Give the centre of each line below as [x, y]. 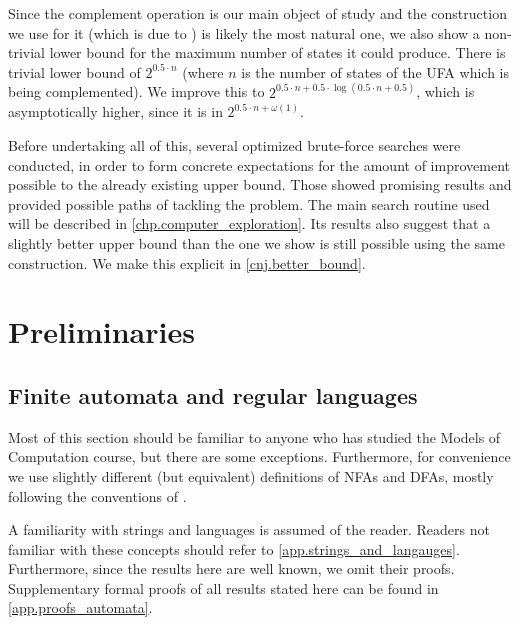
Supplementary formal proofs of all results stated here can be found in [223, 587]
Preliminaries [101, 331]
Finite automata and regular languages [213, 394]
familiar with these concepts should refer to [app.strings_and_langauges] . [234, 548]
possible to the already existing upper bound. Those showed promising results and [260, 184]
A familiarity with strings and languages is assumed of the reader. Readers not [249, 529]
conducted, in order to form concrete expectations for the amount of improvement [259, 164]
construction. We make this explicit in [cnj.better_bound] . [187, 262]
